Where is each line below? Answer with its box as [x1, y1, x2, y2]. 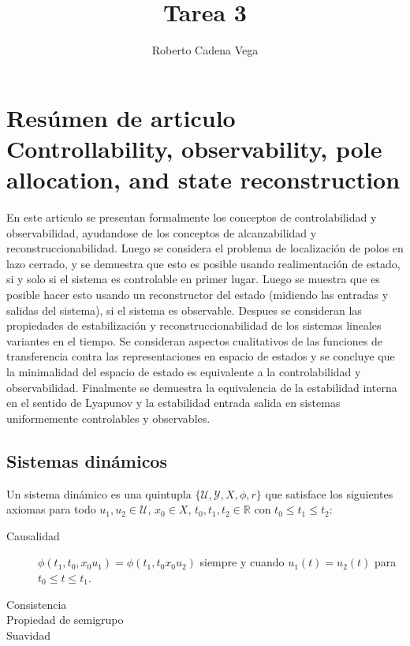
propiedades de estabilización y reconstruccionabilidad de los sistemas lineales [6, 317, 382, 334]
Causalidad [6, 527, 60, 543]
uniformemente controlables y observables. [6, 409, 211, 426]
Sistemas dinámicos [6, 448, 167, 472]
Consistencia [6, 596, 67, 612]
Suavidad [6, 626, 51, 643]
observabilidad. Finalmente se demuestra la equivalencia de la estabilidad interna [6, 379, 397, 395]
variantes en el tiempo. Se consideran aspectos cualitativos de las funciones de [6, 332, 382, 349]
